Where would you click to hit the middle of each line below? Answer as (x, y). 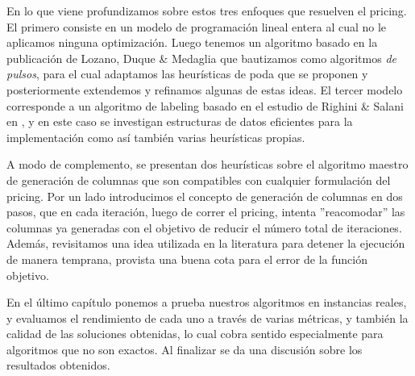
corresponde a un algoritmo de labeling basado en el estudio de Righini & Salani (205, 105)
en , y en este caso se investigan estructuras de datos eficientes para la (180, 121)
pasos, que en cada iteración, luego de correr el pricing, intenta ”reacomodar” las (206, 212)
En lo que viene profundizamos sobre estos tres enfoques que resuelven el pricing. (207, 10)
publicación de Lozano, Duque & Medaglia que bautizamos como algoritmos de (201, 58)
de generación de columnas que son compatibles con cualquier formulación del (199, 180)
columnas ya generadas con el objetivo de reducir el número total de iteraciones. (204, 227)
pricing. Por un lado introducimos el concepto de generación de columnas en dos (205, 196)
